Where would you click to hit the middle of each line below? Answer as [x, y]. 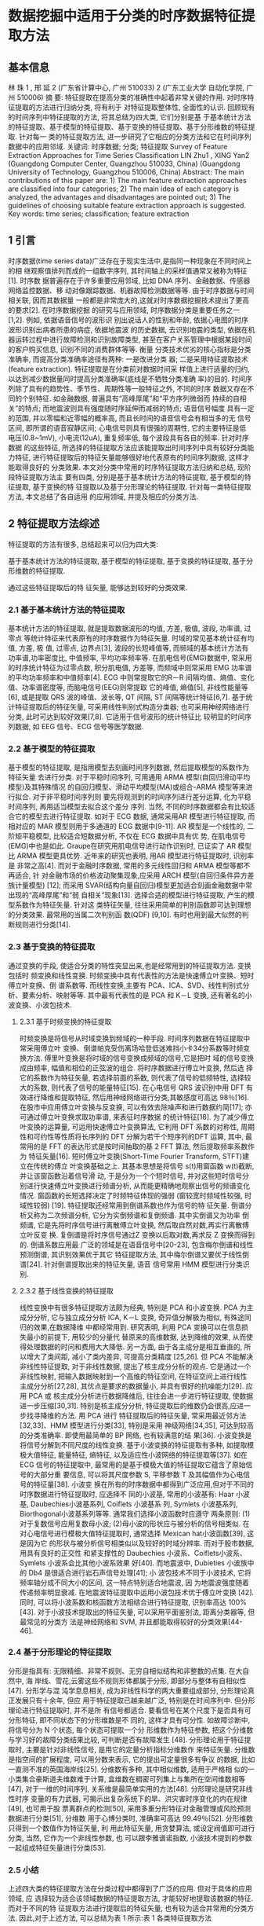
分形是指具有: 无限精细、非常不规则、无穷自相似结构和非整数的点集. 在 [122, 1671]
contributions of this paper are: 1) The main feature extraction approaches [127, 180]
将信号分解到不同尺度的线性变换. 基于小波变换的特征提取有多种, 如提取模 [137, 1445]
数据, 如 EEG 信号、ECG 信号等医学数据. [79, 726]
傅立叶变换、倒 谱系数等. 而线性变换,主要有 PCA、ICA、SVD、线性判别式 [125, 985]
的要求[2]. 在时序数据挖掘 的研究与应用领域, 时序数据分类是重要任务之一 [124, 310]
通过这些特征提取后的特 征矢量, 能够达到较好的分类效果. [98, 587]
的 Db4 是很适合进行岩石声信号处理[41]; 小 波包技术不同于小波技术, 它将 [136, 1572]
